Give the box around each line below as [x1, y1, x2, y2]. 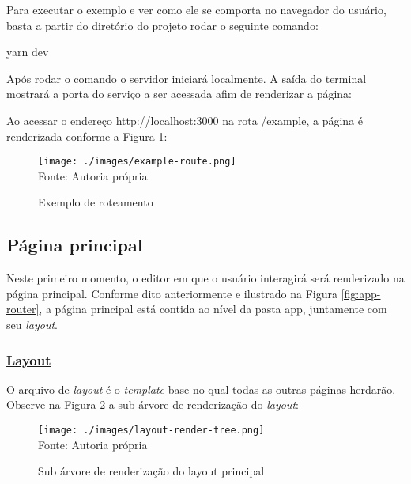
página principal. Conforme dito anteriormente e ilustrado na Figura [6, 285, 338, 301]
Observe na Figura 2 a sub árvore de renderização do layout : [6, 396, 299, 413]
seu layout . [6, 316, 58, 332]
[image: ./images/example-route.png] [38, 156, 236, 168]
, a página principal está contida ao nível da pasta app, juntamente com [39, 301, 387, 317]
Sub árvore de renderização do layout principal [38, 463, 265, 479]
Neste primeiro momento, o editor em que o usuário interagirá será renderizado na [6, 270, 405, 286]
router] [6, 301, 40, 317]
